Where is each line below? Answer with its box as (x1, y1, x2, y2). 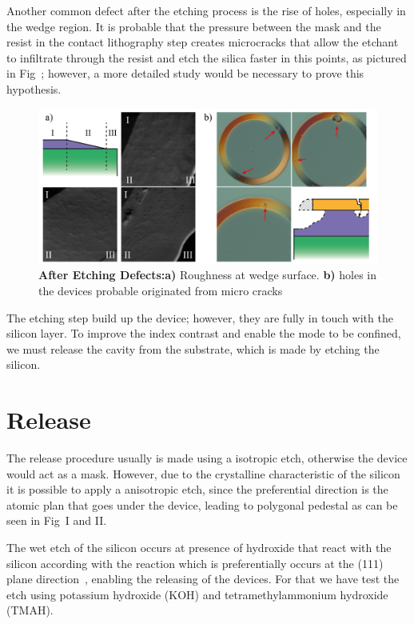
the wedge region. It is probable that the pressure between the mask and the (6, 18, 381, 34)
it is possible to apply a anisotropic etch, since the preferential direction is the (6, 481, 388, 498)
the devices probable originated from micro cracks (38, 282, 283, 298)
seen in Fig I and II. (6, 512, 107, 529)
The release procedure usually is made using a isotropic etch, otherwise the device (6, 450, 408, 466)
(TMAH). (6, 602, 54, 618)
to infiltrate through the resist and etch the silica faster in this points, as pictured (6, 49, 407, 66)
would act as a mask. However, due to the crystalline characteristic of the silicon (6, 465, 400, 482)
